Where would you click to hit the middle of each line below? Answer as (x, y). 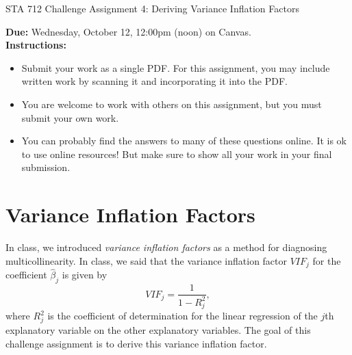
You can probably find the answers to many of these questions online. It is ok (184, 141)
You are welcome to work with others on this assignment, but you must (172, 104)
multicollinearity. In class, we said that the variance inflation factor (147, 260)
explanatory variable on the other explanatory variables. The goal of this (158, 330)
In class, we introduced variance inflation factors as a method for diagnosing (166, 247)
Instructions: (36, 45)
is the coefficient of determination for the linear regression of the (183, 316)
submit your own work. (70, 117)
